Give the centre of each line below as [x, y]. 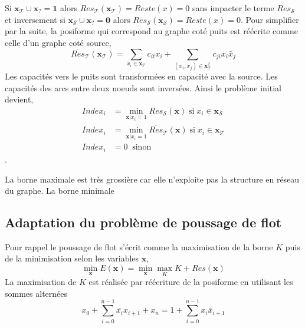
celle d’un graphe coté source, [58, 42]
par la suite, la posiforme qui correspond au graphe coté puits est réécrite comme [151, 31]
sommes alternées [36, 293]
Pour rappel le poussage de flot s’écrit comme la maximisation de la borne [139, 246]
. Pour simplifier [270, 19]
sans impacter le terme [233, 8]
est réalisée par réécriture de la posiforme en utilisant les [191, 282]
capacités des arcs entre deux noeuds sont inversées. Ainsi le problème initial [143, 87]
